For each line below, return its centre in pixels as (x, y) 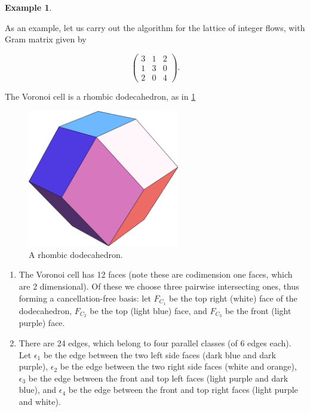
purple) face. (42, 323)
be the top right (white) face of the (233, 298)
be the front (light (258, 310)
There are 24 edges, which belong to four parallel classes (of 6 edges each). (155, 342)
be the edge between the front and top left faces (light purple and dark (158, 378)
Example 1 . (28, 7)
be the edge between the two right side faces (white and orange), (178, 366)
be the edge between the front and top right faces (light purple (183, 390)
